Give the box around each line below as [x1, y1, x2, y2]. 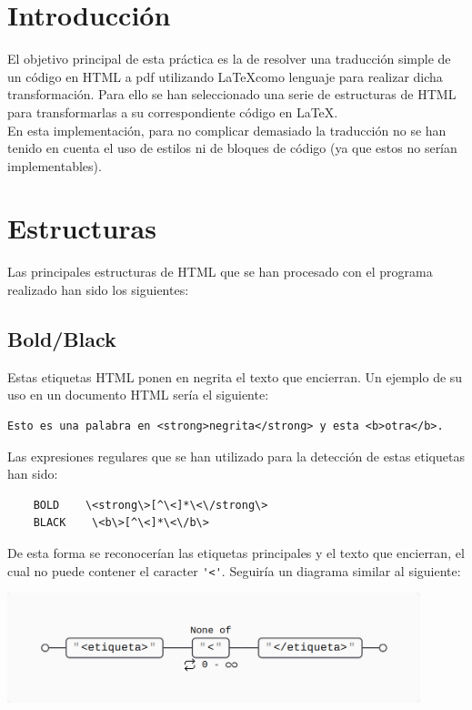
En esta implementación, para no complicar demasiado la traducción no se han [7, 120, 447, 139]
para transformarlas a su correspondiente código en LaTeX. [7, 102, 338, 121]
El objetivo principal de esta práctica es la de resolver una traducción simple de [7, 49, 451, 68]
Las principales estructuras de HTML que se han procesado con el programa [7, 262, 433, 281]
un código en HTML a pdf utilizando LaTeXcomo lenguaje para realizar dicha [7, 66, 443, 86]
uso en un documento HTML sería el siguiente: [7, 385, 269, 404]
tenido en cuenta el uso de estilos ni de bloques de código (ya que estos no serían [7, 138, 457, 157]
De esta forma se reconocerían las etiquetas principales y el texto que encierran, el [7, 543, 465, 562]
